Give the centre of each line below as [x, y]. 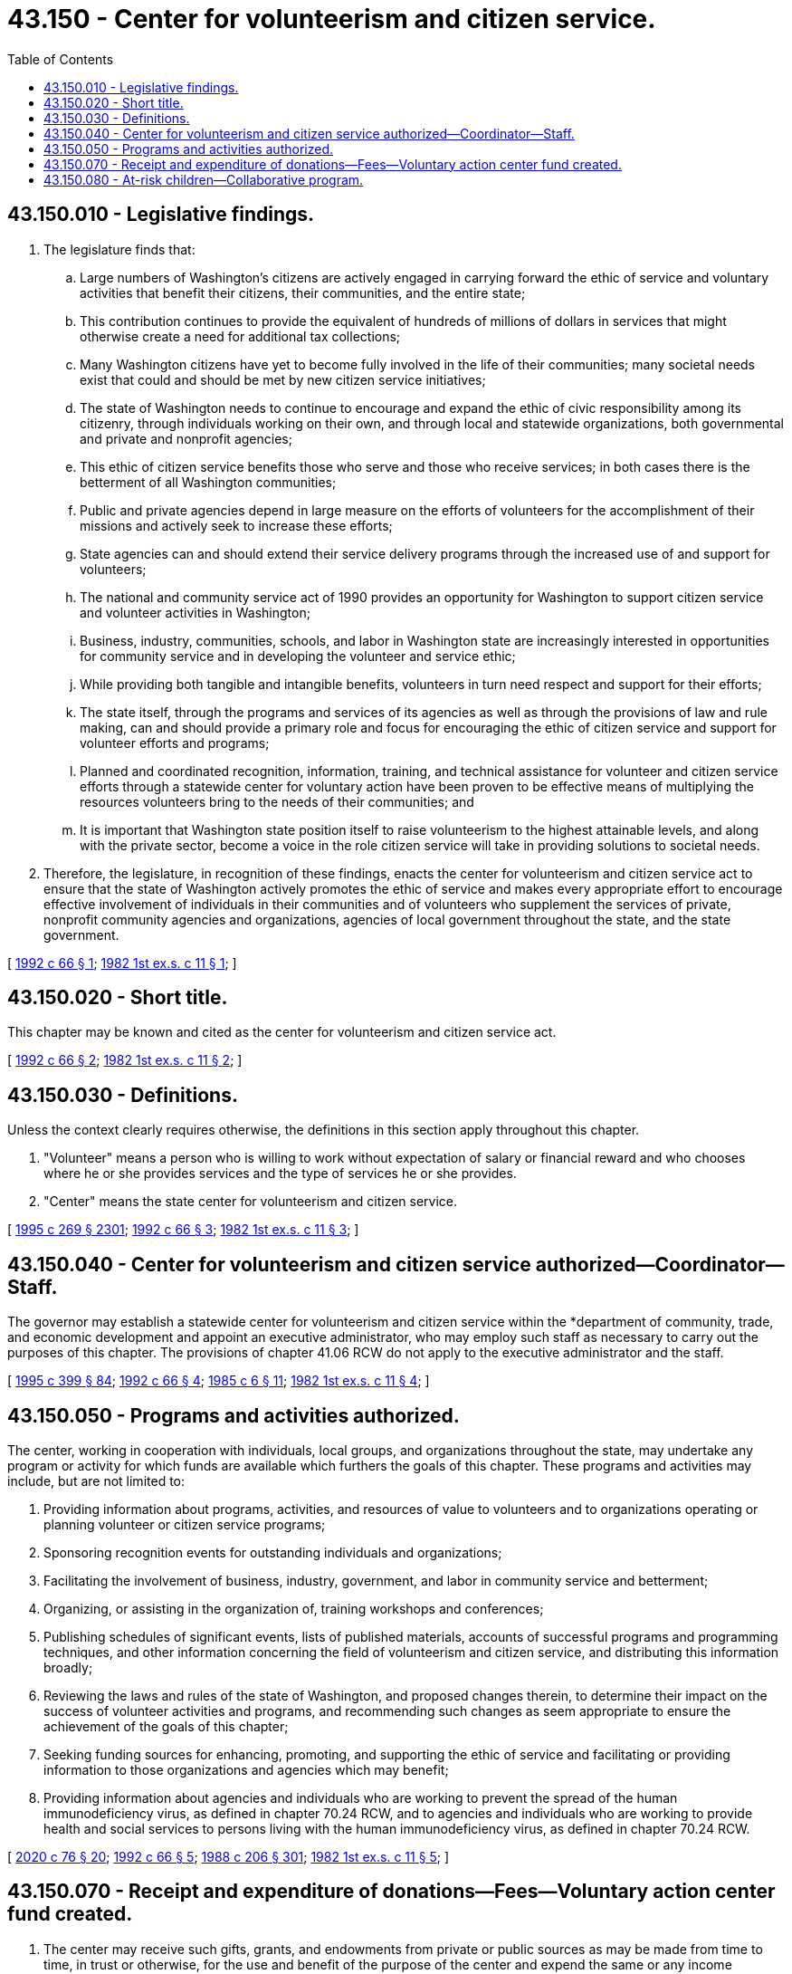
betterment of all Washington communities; [208, 482]
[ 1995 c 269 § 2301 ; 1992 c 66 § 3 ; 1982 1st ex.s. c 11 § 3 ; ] [183, 1230]
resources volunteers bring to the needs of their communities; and [277, 801]
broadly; [68, 1667]
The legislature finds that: [119, 249]
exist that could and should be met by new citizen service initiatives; [283, 379]
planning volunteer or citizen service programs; [185, 1524]
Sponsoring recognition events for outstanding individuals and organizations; [273, 1552]
